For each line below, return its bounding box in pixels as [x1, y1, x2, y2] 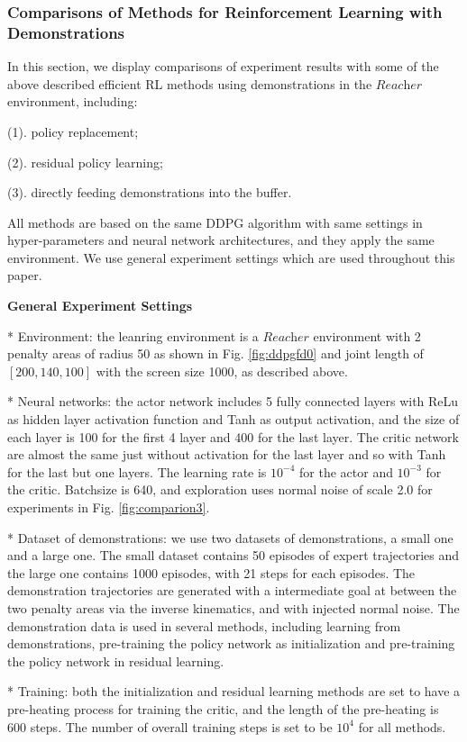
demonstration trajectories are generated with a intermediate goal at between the [7, 581, 457, 600]
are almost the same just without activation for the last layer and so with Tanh [7, 445, 446, 464]
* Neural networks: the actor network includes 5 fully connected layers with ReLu [7, 392, 459, 411]
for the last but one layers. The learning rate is [7, 462, 267, 481]
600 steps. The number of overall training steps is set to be [7, 717, 333, 736]
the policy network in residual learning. [7, 651, 224, 670]
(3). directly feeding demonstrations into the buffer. [7, 183, 292, 202]
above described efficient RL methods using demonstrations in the [7, 74, 372, 93]
